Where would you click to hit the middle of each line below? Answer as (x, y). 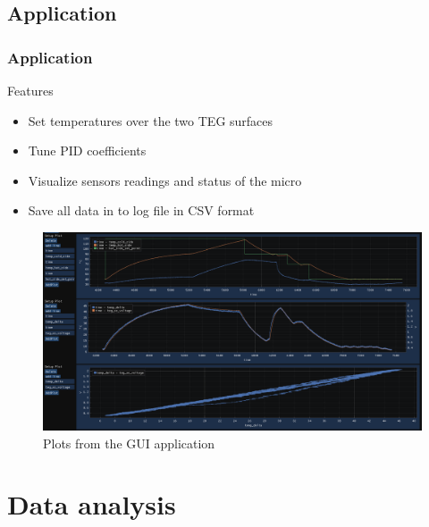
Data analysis (92, 504)
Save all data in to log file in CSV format (141, 210)
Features (30, 90)
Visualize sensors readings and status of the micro (165, 180)
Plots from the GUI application (129, 443)
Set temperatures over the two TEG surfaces (151, 120)
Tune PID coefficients (87, 151)
